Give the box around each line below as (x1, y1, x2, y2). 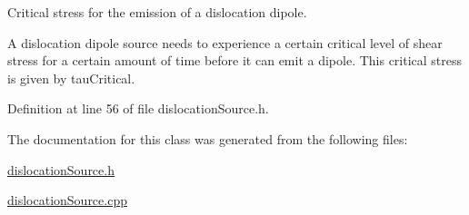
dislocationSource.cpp (7, 191, 127, 210)
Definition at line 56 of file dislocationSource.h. (7, 99, 269, 118)
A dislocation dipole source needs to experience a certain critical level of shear (7, 33, 443, 52)
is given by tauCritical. (7, 68, 135, 87)
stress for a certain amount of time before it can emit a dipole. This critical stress (7, 51, 463, 70)
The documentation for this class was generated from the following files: (7, 129, 408, 148)
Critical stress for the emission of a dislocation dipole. (7, 3, 307, 21)
